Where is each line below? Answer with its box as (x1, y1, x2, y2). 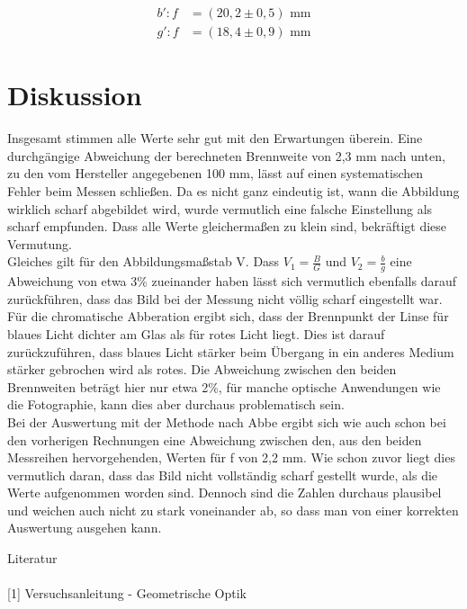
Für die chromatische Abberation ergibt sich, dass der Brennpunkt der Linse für (7, 307, 449, 326)
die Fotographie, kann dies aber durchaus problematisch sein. (7, 395, 345, 414)
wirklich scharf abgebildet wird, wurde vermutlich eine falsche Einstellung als (7, 199, 433, 218)
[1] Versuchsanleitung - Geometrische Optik (7, 584, 247, 603)
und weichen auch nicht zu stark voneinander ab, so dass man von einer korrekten (7, 500, 459, 519)
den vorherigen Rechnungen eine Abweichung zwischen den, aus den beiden (7, 430, 422, 449)
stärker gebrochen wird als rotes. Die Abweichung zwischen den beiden (7, 360, 397, 379)
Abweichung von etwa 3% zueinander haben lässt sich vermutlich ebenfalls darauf (7, 272, 456, 291)
